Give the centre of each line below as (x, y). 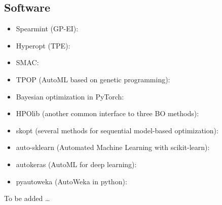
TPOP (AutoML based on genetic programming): (93, 79)
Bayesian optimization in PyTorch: (70, 96)
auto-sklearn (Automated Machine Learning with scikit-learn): (113, 147)
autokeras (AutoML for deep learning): (76, 164)
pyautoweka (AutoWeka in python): (71, 181)
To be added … (27, 198)
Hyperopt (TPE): (43, 45)
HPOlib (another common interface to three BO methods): (107, 113)
